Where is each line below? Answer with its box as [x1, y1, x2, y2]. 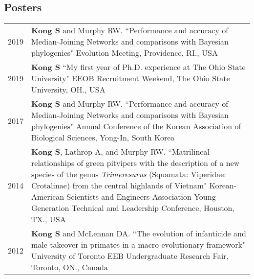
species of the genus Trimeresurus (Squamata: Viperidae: [31, 168, 226, 180]
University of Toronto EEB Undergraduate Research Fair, [31, 250, 229, 262]
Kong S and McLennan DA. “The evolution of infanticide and [31, 228, 246, 239]
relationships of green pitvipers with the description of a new [31, 157, 240, 169]
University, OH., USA [31, 84, 106, 95]
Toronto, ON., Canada [31, 261, 108, 273]
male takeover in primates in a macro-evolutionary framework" [31, 239, 245, 251]
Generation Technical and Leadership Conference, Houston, [31, 202, 234, 214]
